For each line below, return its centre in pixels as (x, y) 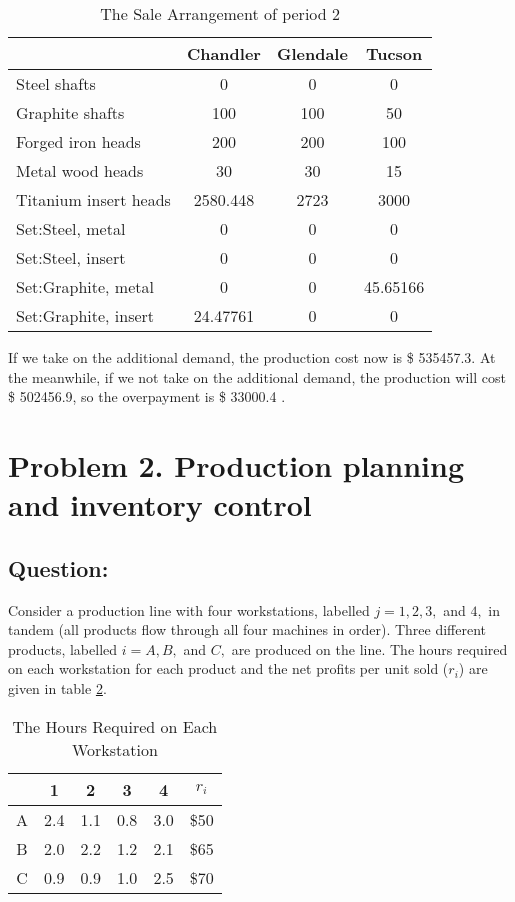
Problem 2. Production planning (236, 464)
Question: (58, 567)
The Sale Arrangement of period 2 (220, 13)
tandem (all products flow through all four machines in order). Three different (247, 629)
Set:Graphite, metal (85, 286)
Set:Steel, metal (71, 228)
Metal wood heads (80, 170)
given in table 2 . (57, 687)
